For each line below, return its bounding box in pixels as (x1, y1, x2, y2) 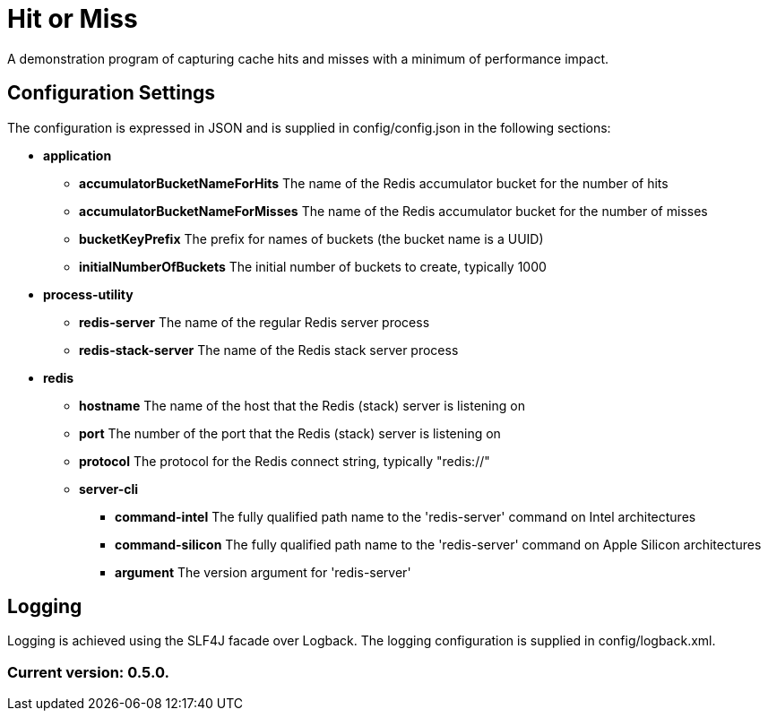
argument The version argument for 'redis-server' (115, 564, 411, 580)
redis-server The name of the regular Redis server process (79, 314, 430, 330)
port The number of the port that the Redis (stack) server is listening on (79, 425, 501, 441)
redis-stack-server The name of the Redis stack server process (79, 342, 459, 358)
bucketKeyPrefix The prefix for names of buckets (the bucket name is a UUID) (79, 230, 544, 247)
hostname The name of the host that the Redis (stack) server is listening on (79, 397, 525, 413)
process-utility (43, 286, 134, 302)
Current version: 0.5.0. (7, 662, 169, 681)
